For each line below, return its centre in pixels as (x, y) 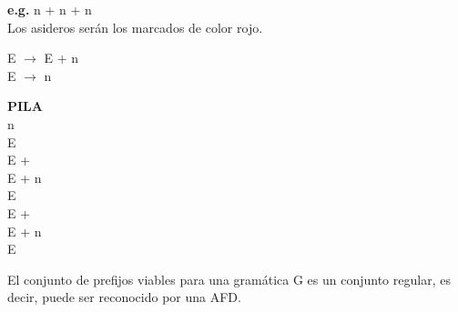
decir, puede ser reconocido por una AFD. (124, 297)
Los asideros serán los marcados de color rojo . (135, 27)
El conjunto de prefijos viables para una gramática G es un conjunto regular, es (229, 279)
